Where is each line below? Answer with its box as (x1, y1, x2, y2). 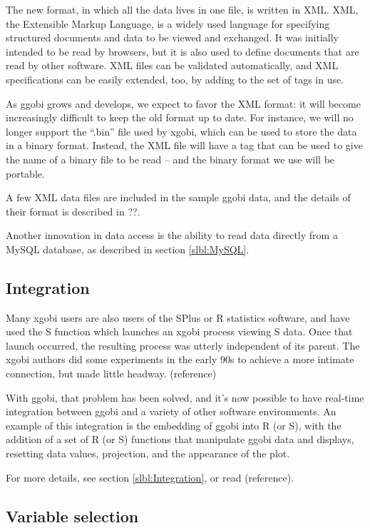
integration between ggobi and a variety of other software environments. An (6, 404, 336, 419)
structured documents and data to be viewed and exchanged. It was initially (6, 30, 339, 45)
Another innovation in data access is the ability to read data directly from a (6, 228, 338, 243)
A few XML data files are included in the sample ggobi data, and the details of (6, 190, 351, 205)
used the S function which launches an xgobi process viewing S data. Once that (6, 324, 353, 339)
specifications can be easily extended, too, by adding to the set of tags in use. (6, 71, 344, 86)
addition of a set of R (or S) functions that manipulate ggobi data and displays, (6, 432, 354, 447)
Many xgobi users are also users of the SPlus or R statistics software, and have (6, 310, 350, 325)
